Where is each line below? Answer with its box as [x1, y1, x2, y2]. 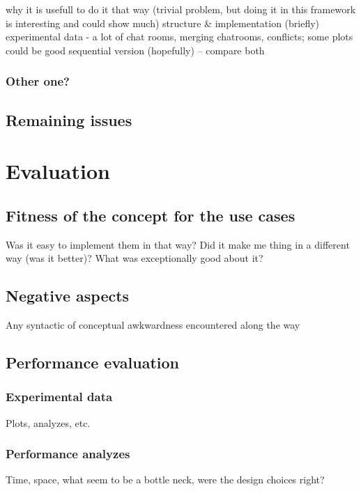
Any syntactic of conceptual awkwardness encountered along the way [6, 317, 300, 332]
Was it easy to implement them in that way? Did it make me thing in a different [6, 237, 350, 251]
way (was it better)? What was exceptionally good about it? [6, 251, 263, 265]
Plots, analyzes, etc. [6, 415, 91, 430]
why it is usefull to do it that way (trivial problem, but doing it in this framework [6, 2, 356, 16]
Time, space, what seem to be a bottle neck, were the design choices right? [6, 472, 325, 487]
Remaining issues [6, 109, 132, 130]
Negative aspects [6, 285, 130, 306]
